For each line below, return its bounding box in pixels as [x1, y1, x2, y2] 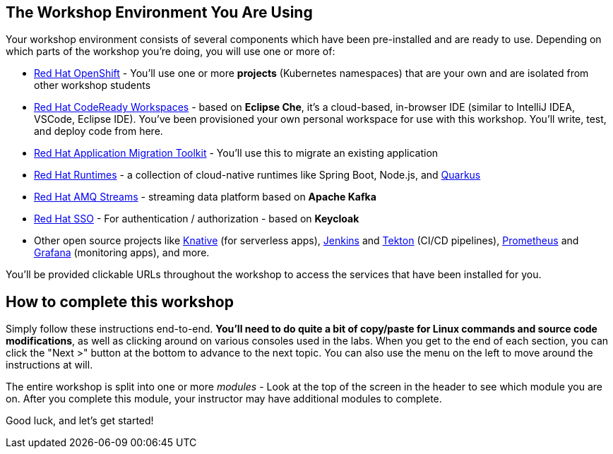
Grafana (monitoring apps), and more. [34, 246, 210, 259]
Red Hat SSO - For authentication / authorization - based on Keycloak [34, 213, 359, 225]
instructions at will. [6, 359, 93, 371]
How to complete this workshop [6, 292, 234, 311]
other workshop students [34, 79, 151, 92]
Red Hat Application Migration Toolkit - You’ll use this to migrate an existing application [34, 147, 439, 160]
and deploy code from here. [34, 125, 163, 138]
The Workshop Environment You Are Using [6, 4, 313, 21]
